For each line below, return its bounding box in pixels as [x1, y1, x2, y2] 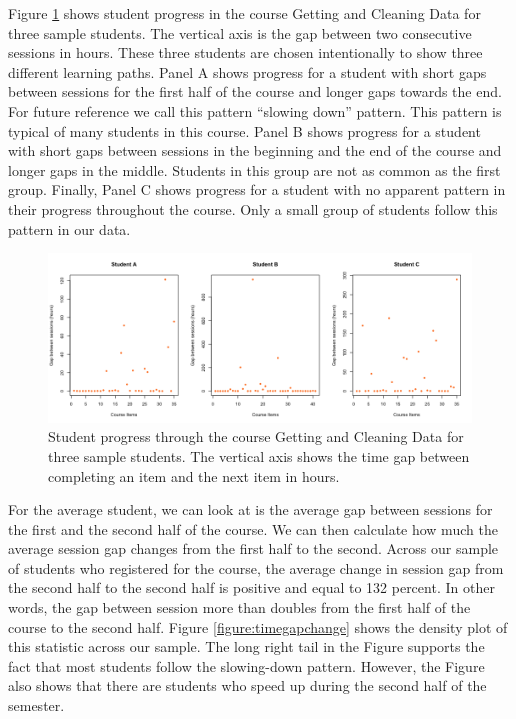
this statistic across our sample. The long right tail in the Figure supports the [8, 636, 485, 657]
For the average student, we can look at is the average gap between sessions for [8, 499, 493, 520]
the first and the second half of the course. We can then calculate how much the [8, 518, 498, 539]
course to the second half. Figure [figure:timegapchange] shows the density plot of [8, 616, 508, 637]
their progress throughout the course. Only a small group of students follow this [8, 198, 498, 219]
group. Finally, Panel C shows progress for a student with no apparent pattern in [8, 179, 506, 200]
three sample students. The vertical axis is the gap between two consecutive [8, 22, 472, 43]
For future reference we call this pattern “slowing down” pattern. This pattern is [8, 100, 502, 121]
